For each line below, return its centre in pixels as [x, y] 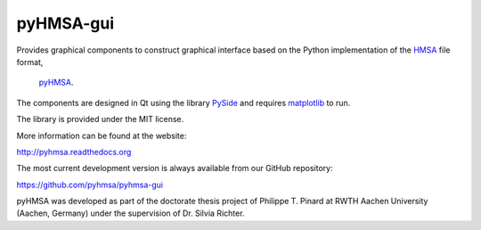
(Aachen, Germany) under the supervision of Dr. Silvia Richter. [130, 213]
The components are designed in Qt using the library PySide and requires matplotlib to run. [183, 103]
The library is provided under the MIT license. [100, 119]
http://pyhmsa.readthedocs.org [74, 152]
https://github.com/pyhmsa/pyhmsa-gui [90, 185]
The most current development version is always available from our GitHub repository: [175, 168]
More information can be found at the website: [102, 136]
